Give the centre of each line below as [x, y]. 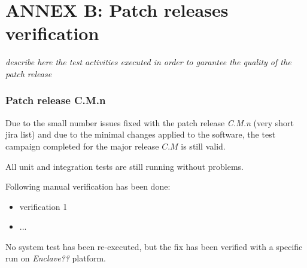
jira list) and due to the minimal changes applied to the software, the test [141, 134]
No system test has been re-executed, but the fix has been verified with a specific [154, 246]
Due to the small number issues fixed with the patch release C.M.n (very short [150, 122]
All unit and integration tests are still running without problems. [124, 166]
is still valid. [203, 146]
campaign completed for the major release [82, 146]
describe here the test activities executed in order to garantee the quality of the [148, 62]
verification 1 [43, 206]
